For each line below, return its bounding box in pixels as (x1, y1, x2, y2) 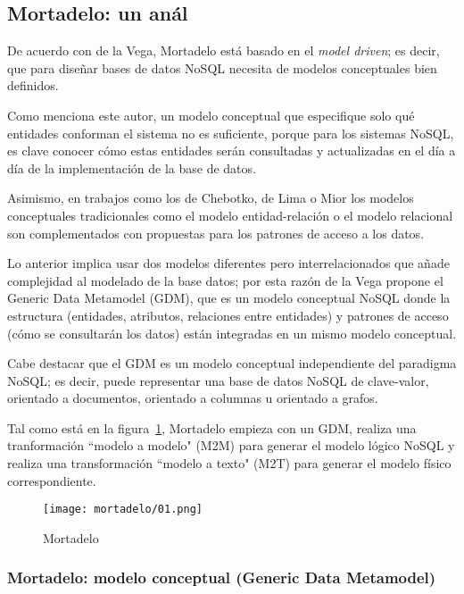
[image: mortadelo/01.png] (43, 503, 203, 516)
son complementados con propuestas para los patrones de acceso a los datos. (7, 223, 425, 242)
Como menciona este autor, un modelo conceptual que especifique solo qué (7, 105, 415, 124)
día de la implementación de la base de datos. (7, 158, 256, 177)
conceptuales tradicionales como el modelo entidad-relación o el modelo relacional (7, 205, 453, 224)
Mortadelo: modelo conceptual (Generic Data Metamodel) (7, 566, 436, 589)
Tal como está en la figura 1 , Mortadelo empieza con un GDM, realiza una (7, 418, 417, 437)
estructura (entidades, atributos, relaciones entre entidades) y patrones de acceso (7, 305, 449, 324)
